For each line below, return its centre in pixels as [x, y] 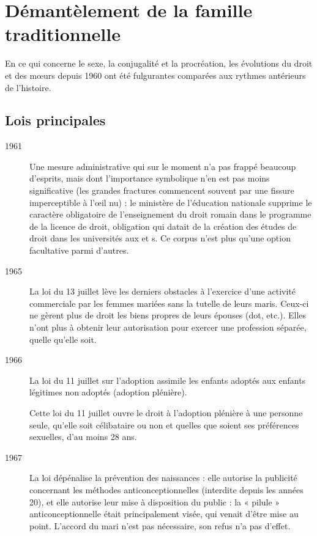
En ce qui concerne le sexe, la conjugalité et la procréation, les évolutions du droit [159, 63]
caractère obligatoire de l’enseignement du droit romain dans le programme [170, 214]
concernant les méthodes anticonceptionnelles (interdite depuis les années [166, 489]
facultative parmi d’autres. [79, 250]
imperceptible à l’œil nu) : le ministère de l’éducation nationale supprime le [171, 202]
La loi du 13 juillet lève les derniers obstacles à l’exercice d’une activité [162, 291]
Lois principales [55, 120]
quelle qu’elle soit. [63, 339]
